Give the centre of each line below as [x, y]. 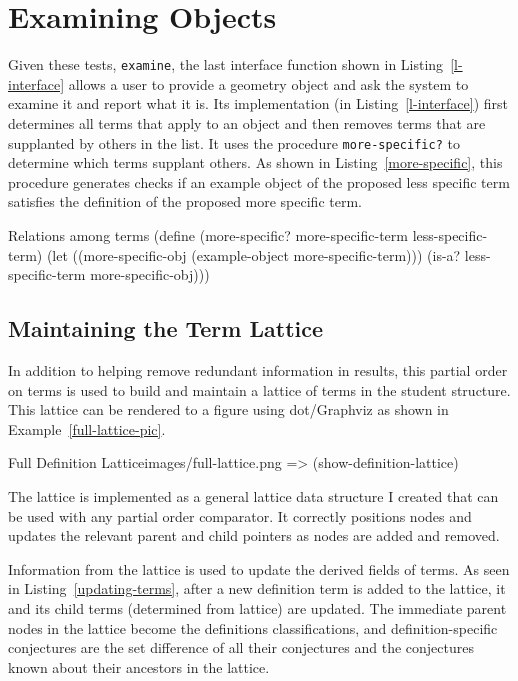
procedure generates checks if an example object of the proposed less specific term [259, 181]
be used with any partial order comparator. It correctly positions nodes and [240, 515]
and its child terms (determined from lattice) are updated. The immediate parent [257, 607]
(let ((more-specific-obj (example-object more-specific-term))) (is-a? [253, 254]
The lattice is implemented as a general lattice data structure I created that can [253, 495]
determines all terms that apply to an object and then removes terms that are [247, 122]
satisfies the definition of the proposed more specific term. [185, 201]
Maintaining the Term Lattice [166, 328]
